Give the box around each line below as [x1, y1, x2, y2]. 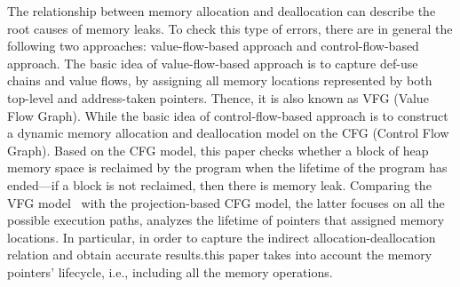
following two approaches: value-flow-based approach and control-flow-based [7, 36, 419, 55]
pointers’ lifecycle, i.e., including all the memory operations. [7, 262, 333, 281]
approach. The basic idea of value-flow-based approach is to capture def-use [7, 53, 418, 72]
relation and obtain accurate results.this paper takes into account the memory [7, 245, 432, 264]
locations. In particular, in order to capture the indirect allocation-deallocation [7, 227, 436, 246]
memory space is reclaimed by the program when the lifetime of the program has [7, 158, 448, 177]
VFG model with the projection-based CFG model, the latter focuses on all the [7, 193, 445, 211]
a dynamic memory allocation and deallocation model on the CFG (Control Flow [7, 124, 449, 142]
